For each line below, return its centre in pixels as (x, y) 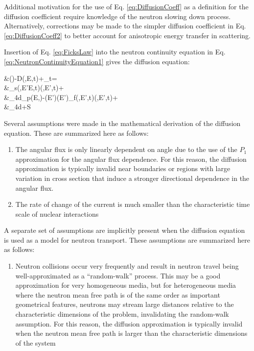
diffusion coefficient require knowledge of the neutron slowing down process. (117, 16)
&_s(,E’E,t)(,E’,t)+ (34, 88)
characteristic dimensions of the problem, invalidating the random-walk (122, 314)
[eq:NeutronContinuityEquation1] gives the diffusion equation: (97, 61)
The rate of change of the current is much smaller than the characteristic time (133, 204)
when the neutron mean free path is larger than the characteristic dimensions (131, 333)
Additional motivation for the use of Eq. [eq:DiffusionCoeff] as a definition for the (126, 6)
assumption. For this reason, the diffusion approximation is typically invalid (129, 323)
